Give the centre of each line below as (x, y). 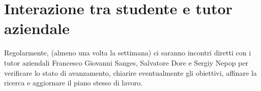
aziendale (37, 28)
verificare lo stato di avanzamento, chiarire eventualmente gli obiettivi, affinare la (130, 72)
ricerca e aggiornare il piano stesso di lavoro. (74, 83)
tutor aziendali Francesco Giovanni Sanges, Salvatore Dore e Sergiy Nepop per (126, 62)
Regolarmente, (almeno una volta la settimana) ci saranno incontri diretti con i (128, 53)
